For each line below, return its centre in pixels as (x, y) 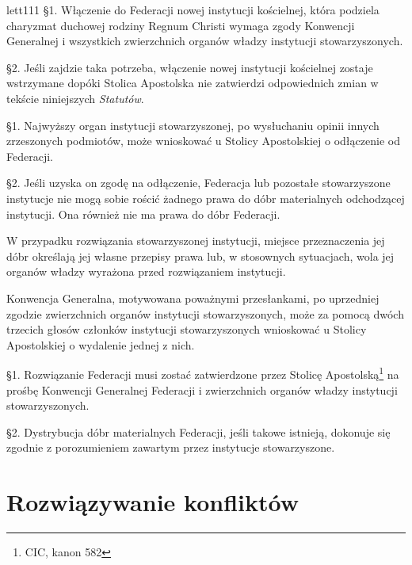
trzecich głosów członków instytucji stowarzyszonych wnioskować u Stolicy (187, 329)
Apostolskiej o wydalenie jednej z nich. (101, 344)
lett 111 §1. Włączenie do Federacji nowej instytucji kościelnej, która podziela (193, 10)
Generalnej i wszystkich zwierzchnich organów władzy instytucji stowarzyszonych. (205, 41)
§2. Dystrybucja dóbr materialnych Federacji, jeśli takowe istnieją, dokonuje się (198, 431)
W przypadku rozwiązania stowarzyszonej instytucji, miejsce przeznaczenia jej (196, 241)
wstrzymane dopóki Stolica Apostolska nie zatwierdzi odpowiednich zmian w (193, 83)
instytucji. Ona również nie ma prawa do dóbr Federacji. (143, 214)
